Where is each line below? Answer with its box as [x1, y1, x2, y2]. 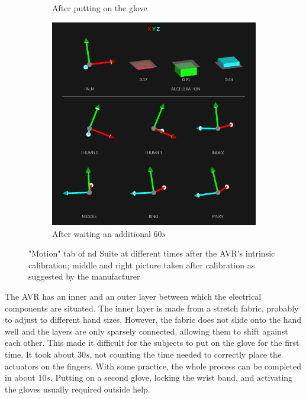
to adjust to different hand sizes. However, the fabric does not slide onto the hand [5, 313, 301, 326]
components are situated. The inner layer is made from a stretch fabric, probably [5, 301, 299, 314]
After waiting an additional [52, 227, 151, 239]
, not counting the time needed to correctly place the [89, 348, 282, 360]
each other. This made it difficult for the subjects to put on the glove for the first [5, 336, 299, 349]
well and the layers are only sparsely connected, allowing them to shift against [5, 325, 288, 337]
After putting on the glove [52, 2, 147, 14]
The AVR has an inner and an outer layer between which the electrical [5, 290, 262, 302]
